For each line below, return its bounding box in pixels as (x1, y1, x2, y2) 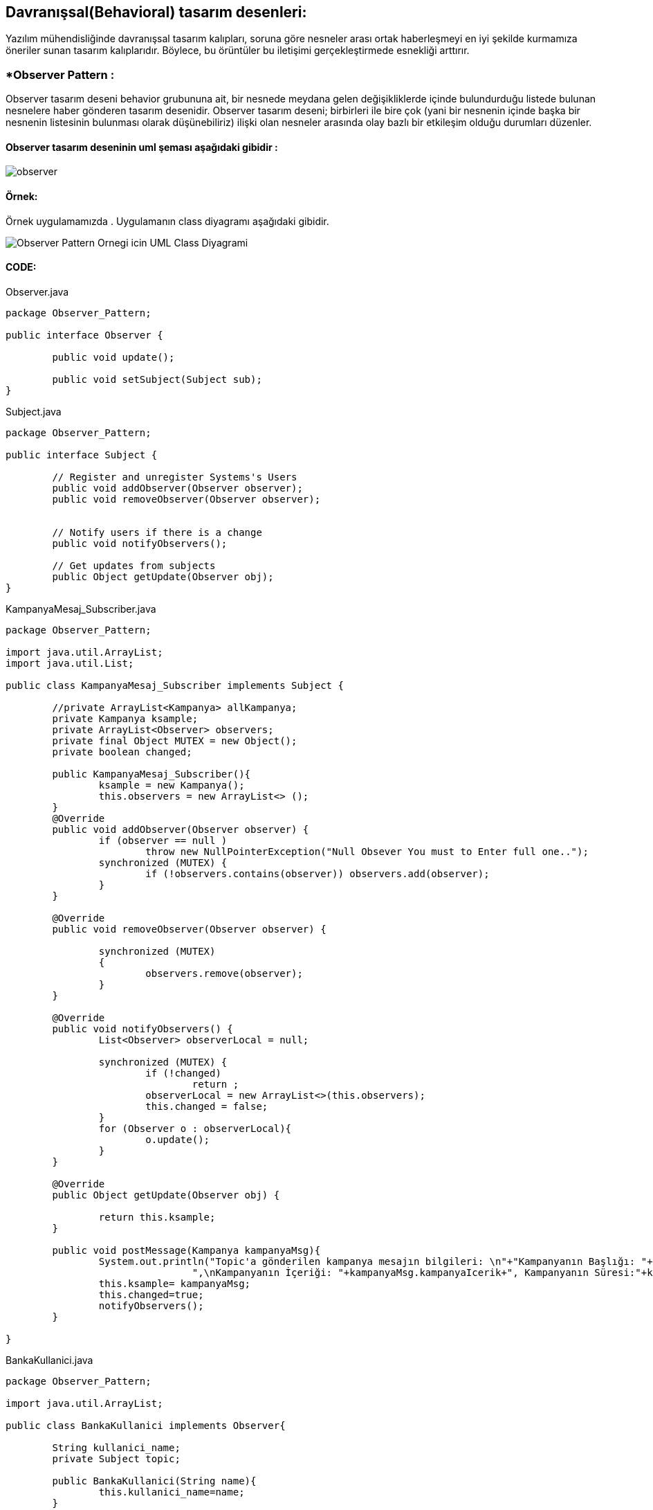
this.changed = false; (145, 1100, 268, 1112)
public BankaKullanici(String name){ (52, 1475, 257, 1486)
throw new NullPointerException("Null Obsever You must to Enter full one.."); (145, 845, 589, 857)
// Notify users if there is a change (52, 526, 262, 538)
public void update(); (52, 351, 175, 363)
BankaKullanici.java (6, 1354, 93, 1366)
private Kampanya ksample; (52, 712, 199, 724)
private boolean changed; (52, 746, 192, 757)
